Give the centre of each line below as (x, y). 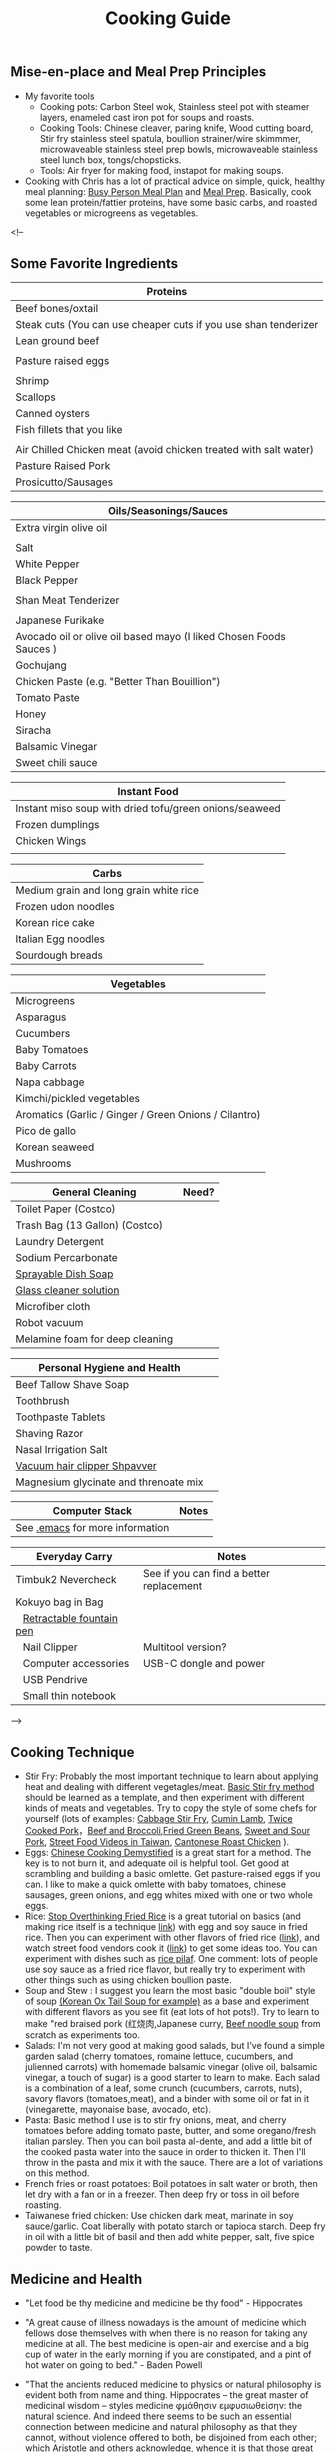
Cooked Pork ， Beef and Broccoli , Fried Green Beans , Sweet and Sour (167, 1831)
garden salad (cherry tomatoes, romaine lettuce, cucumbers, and (159, 2056)
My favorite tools (59, 96)
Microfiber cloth (53, 1307)
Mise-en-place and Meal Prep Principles (138, 72)
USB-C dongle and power (204, 1664)
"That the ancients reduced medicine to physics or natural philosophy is (173, 2384)
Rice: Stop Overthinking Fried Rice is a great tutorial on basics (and (163, 1916)
